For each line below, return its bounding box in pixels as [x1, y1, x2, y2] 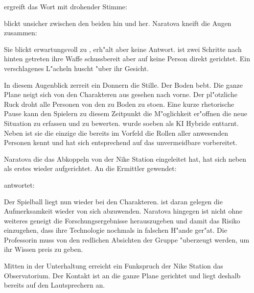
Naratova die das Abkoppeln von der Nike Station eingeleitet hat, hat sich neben [4, 153, 246, 164]
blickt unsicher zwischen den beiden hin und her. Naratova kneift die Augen [4, 18, 231, 28]
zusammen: [4, 27, 37, 38]
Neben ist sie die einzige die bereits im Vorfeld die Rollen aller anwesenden [4, 127, 228, 138]
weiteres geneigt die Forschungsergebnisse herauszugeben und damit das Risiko [4, 215, 240, 225]
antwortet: [4, 179, 35, 190]
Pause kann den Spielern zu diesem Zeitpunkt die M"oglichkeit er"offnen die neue [4, 108, 248, 119]
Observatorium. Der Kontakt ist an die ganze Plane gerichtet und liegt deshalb [4, 270, 241, 280]
